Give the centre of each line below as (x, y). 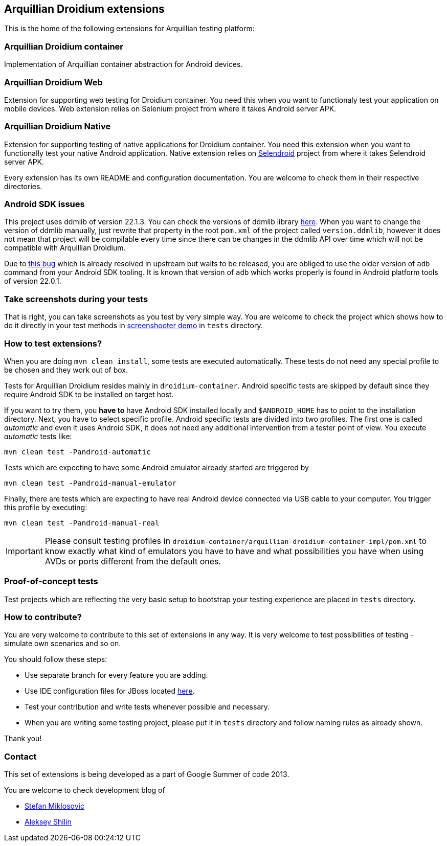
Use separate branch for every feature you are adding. (116, 675)
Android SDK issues (44, 204)
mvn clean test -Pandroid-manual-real (82, 523)
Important (24, 551)
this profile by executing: (46, 507)
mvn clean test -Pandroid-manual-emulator (91, 483)
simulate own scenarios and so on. (63, 644)
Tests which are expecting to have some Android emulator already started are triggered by (157, 467)
